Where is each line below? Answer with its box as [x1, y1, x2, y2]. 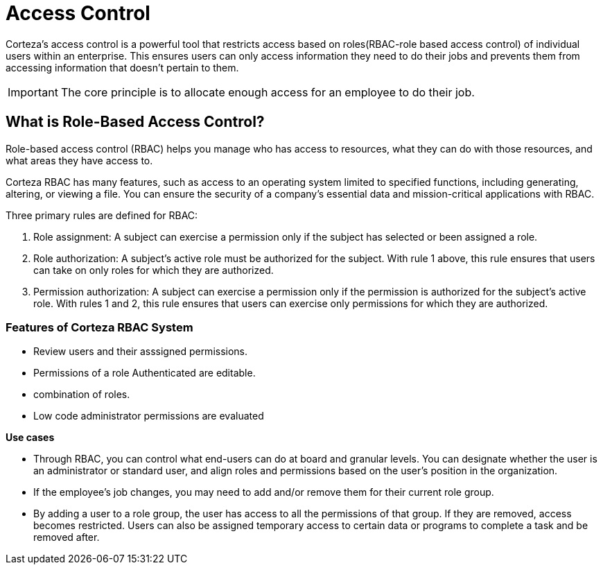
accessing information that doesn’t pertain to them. [6, 61, 239, 74]
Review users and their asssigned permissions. [33, 345, 248, 358]
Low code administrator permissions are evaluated [33, 410, 264, 422]
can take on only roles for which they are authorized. [33, 264, 274, 276]
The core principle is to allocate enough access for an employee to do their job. [60, 85, 475, 99]
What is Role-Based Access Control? [6, 113, 265, 131]
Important [8, 85, 58, 99]
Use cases [6, 431, 55, 444]
